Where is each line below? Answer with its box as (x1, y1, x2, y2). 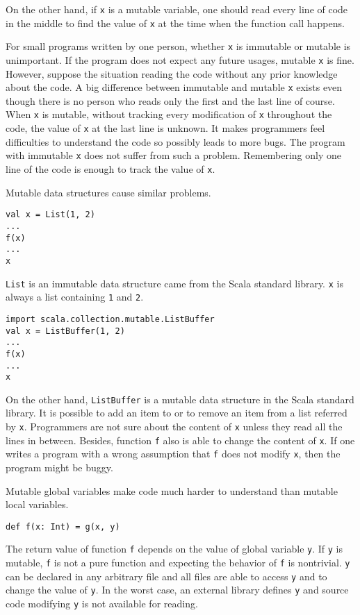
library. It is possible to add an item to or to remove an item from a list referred (6, 405, 347, 420)
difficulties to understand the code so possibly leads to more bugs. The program (6, 134, 345, 149)
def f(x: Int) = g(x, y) (6, 521, 120, 532)
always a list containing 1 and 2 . (6, 289, 144, 304)
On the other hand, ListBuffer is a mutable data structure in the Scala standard (6, 391, 354, 406)
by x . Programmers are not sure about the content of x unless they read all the (6, 419, 343, 434)
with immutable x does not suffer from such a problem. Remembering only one (6, 148, 341, 162)
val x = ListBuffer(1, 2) (6, 326, 125, 336)
